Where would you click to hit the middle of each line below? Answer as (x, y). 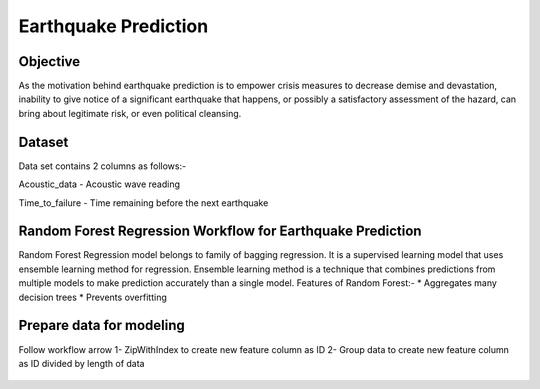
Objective (49, 61)
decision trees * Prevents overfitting (92, 297)
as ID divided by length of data (81, 363)
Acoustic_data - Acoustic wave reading (99, 184)
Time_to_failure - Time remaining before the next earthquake (143, 202)
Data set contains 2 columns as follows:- (102, 166)
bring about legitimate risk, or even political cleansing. (130, 113)
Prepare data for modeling (101, 325)
